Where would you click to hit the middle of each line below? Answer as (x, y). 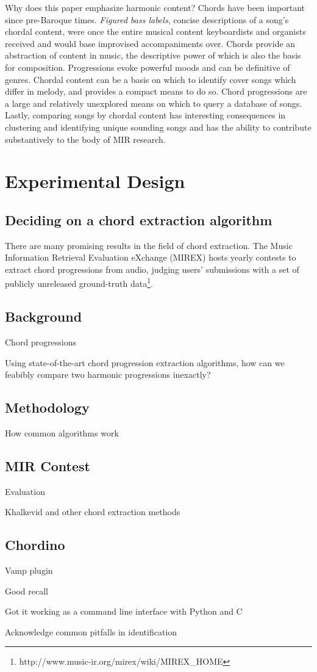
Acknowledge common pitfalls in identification (91, 631)
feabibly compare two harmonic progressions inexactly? (108, 374)
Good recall (27, 591)
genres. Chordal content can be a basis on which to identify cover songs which (151, 79)
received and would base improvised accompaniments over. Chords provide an (150, 43)
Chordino (35, 545)
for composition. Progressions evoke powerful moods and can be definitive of (148, 67)
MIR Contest (48, 465)
